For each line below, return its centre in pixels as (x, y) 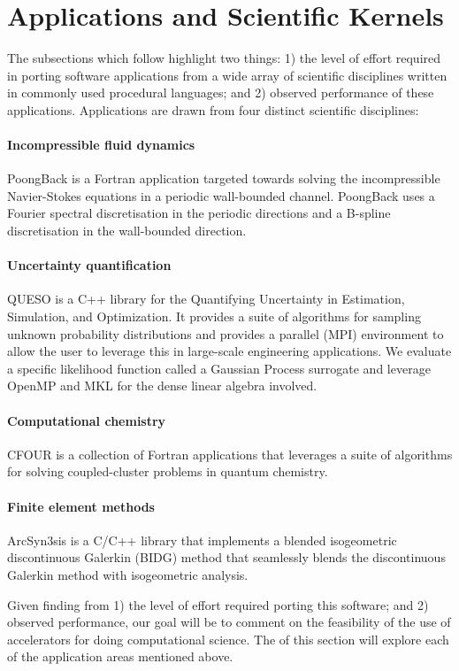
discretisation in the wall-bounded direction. (127, 231)
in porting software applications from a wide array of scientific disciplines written (227, 75)
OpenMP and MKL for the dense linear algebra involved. (162, 386)
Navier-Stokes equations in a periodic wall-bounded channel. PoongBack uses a (221, 195)
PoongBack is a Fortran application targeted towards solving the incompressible (224, 178)
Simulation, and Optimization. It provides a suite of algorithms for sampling (214, 316)
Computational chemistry (87, 420)
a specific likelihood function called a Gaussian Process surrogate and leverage (219, 368)
